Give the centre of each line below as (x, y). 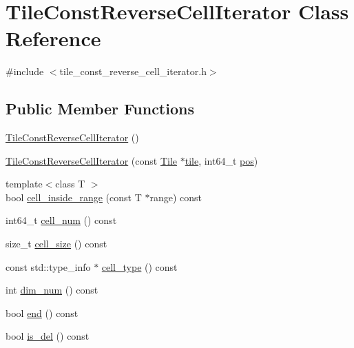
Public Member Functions (100, 109)
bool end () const (42, 313)
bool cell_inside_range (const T (74, 197)
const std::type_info (48, 266)
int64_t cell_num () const (61, 220)
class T (70, 184)
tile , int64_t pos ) (221, 160)
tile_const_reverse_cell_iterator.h (133, 71)
